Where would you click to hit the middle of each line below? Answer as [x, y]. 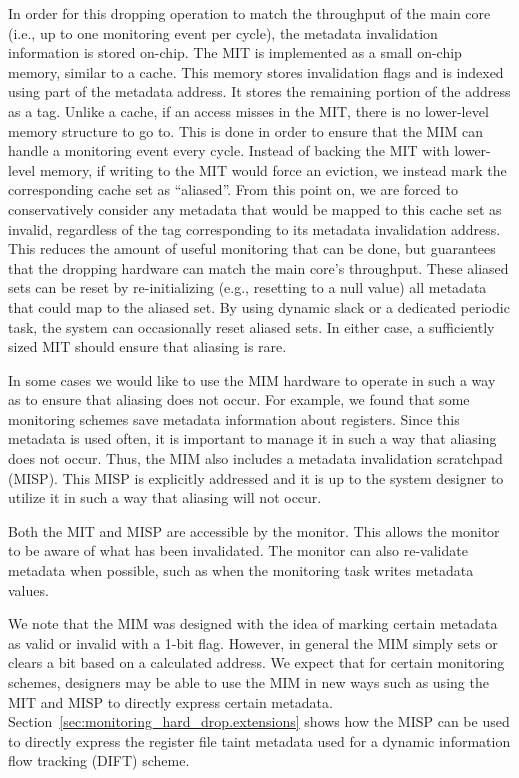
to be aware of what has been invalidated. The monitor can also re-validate [238, 550]
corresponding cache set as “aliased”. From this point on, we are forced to [233, 189]
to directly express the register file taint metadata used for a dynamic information [259, 740]
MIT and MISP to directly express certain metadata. [170, 701]
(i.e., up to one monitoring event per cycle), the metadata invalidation [223, 32]
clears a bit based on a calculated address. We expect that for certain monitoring [256, 662]
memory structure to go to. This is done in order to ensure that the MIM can [245, 130]
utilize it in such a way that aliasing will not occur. [165, 497]
